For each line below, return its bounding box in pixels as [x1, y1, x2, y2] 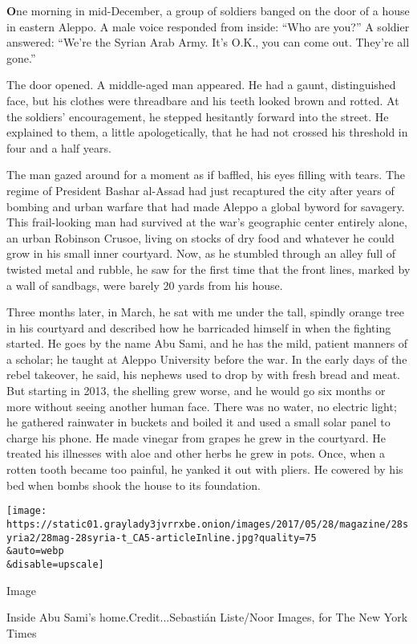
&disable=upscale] [6, 558, 104, 570]
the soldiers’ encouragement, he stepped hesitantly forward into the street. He [6, 108, 389, 124]
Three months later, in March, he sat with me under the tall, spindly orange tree [6, 304, 404, 320]
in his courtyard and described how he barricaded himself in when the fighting [6, 319, 391, 336]
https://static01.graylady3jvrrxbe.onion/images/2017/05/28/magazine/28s [6, 518, 409, 530]
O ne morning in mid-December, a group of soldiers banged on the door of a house [6, 2, 410, 18]
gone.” [6, 49, 36, 66]
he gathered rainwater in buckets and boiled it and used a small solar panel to [6, 414, 391, 430]
